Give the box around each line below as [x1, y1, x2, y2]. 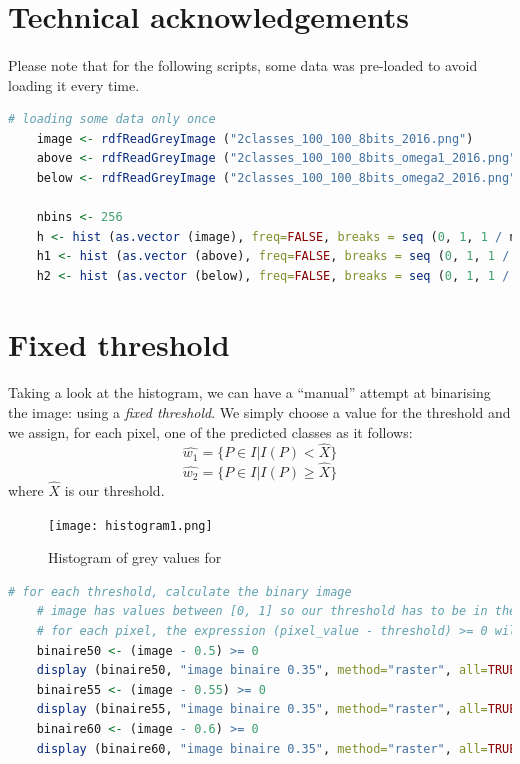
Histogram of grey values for [48, 547, 222, 568]
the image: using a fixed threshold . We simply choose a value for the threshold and [8, 402, 511, 423]
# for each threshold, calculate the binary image [8, 584, 352, 599]
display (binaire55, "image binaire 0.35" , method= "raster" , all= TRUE [36, 702, 517, 717]
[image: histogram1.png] [48, 518, 213, 533]
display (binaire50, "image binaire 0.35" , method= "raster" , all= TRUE [36, 663, 517, 678]
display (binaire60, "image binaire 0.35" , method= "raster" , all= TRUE [36, 741, 517, 756]
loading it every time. [8, 74, 140, 95]
